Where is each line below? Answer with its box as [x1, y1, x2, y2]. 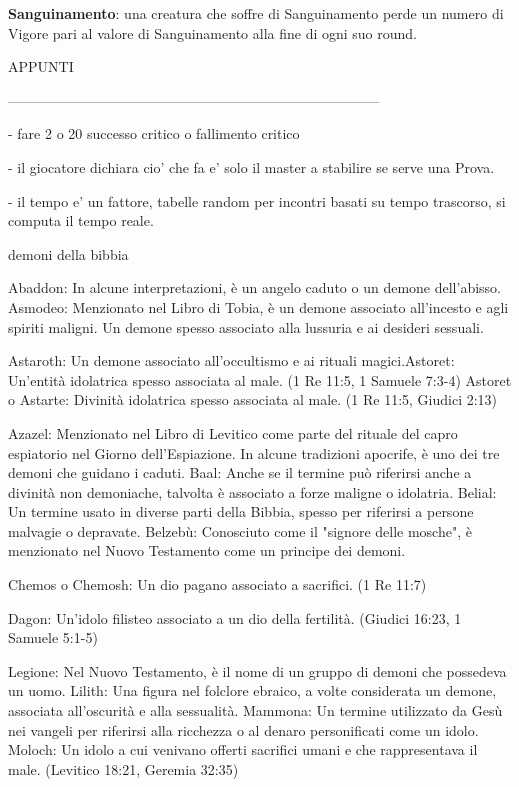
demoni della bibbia [8, 243, 129, 264]
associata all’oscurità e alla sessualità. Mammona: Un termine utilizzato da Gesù [8, 700, 503, 721]
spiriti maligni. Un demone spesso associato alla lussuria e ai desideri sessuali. [8, 316, 484, 337]
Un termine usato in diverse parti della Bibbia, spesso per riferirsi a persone [8, 501, 474, 522]
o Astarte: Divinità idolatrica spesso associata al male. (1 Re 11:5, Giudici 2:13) [8, 389, 498, 410]
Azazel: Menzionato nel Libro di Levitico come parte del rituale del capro [8, 422, 458, 443]
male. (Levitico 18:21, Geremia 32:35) [8, 758, 239, 779]
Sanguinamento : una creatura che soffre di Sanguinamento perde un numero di [8, 3, 504, 23]
